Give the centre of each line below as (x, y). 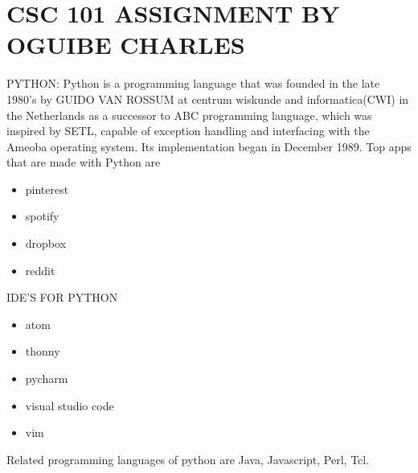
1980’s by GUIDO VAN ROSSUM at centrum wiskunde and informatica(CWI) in (208, 99)
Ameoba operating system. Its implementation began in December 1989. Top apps (209, 146)
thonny (43, 351)
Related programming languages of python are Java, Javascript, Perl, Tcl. (188, 459)
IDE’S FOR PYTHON (62, 297)
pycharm (47, 378)
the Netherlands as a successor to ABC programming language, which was (189, 115)
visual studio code (70, 405)
